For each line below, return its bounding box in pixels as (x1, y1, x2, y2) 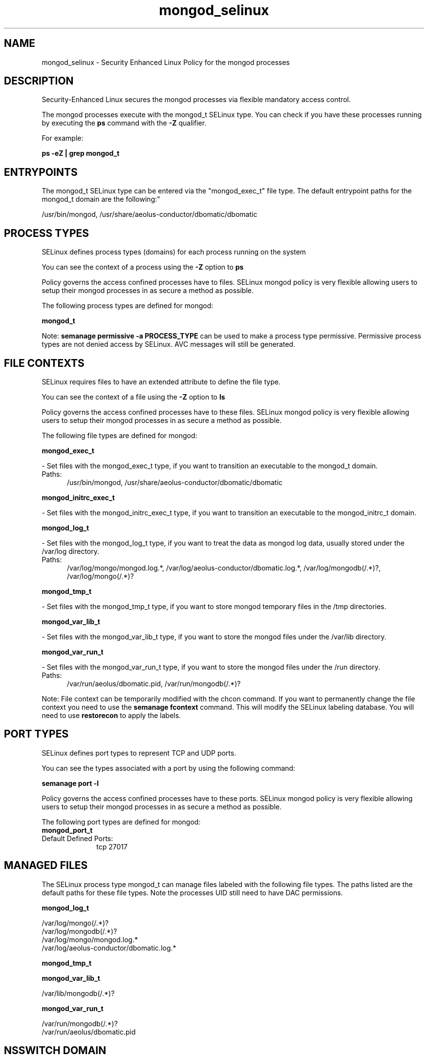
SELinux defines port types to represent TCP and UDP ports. (42, 748, 236, 757)
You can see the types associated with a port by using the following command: (42, 763, 296, 772)
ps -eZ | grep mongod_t (42, 149, 120, 158)
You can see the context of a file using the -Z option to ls (42, 392, 225, 401)
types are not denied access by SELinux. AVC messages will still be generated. (42, 340, 296, 349)
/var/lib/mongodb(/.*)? (42, 989, 115, 997)
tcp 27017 (96, 842, 128, 851)
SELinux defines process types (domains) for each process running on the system (42, 248, 306, 256)
